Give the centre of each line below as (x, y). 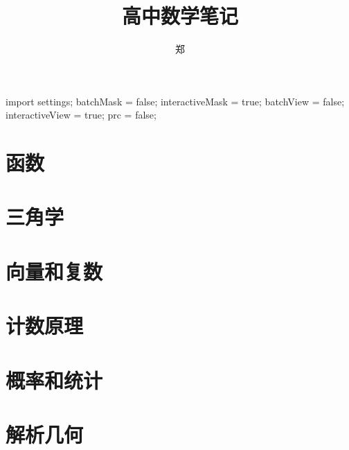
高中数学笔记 (180, 16)
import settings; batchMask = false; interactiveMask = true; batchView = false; (175, 101)
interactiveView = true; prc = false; (81, 115)
